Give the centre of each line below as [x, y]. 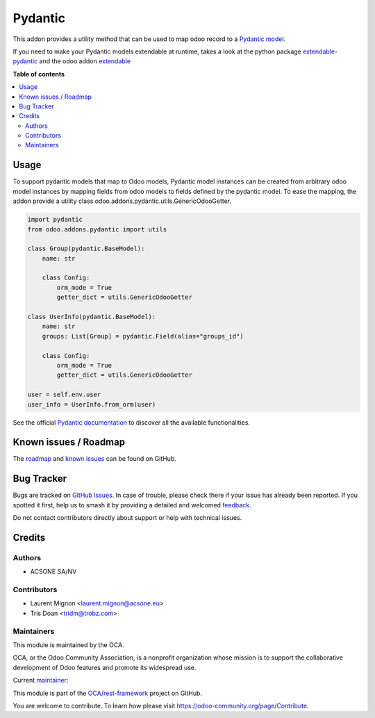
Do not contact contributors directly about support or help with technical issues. [127, 518]
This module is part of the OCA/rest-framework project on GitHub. [108, 693]
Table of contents [39, 74]
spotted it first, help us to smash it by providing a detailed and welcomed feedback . [132, 505]
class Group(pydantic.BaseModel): [86, 249]
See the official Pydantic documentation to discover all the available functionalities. [131, 422]
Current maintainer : [41, 680]
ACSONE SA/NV [53, 572]
